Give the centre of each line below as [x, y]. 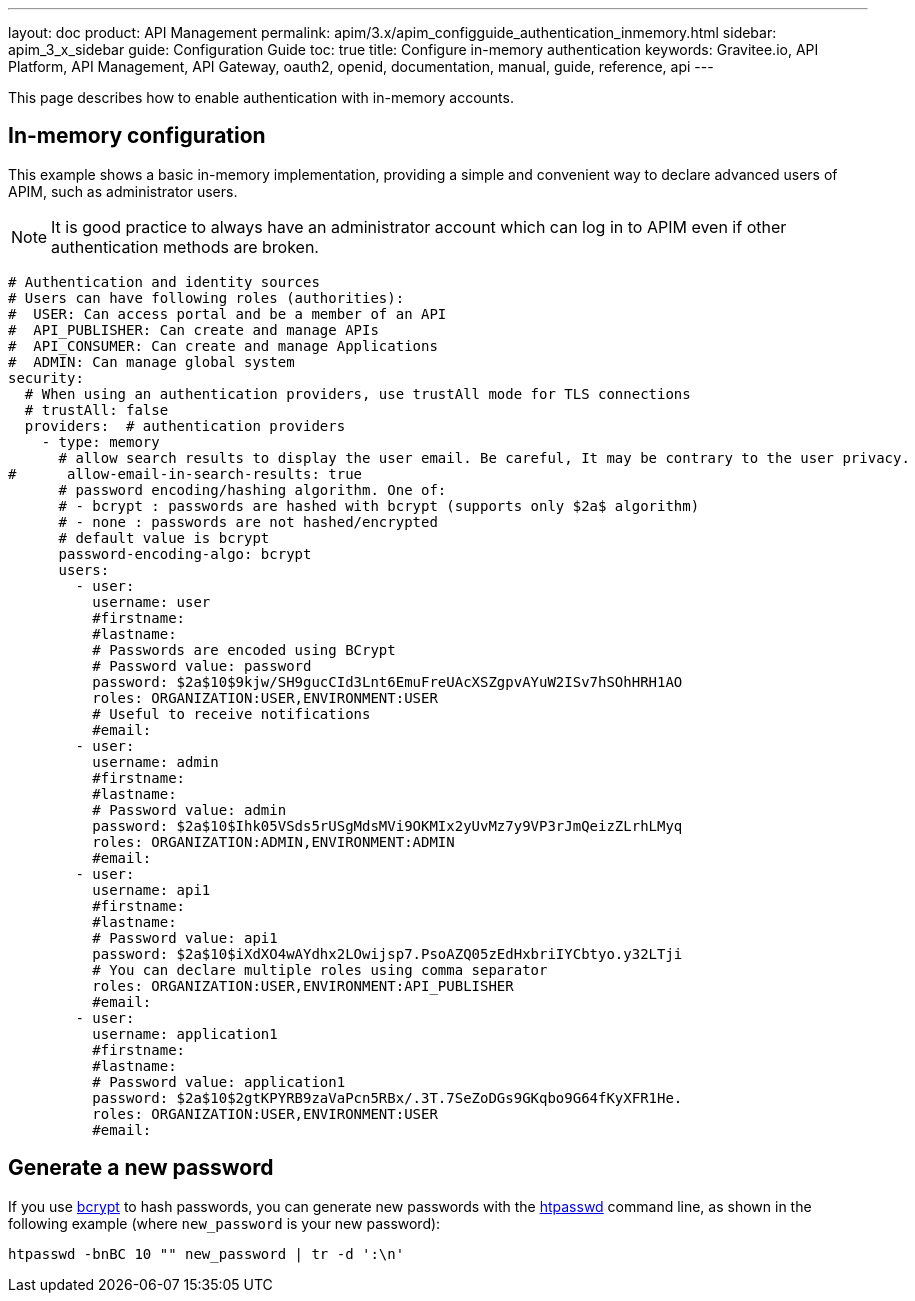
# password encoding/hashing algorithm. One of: [252, 489]
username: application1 [185, 1033]
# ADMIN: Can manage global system [151, 361]
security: [46, 377]
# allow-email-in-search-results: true [185, 473]
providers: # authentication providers [185, 425]
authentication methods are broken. [185, 246]
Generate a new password [141, 1168]
